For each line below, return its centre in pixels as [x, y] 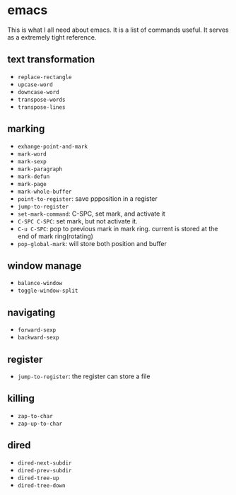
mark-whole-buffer [45, 192]
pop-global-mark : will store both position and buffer [92, 243]
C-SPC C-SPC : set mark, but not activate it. [77, 221]
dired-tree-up [38, 478]
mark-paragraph [40, 169]
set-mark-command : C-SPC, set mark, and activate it [92, 214]
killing [21, 398]
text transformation [51, 60]
